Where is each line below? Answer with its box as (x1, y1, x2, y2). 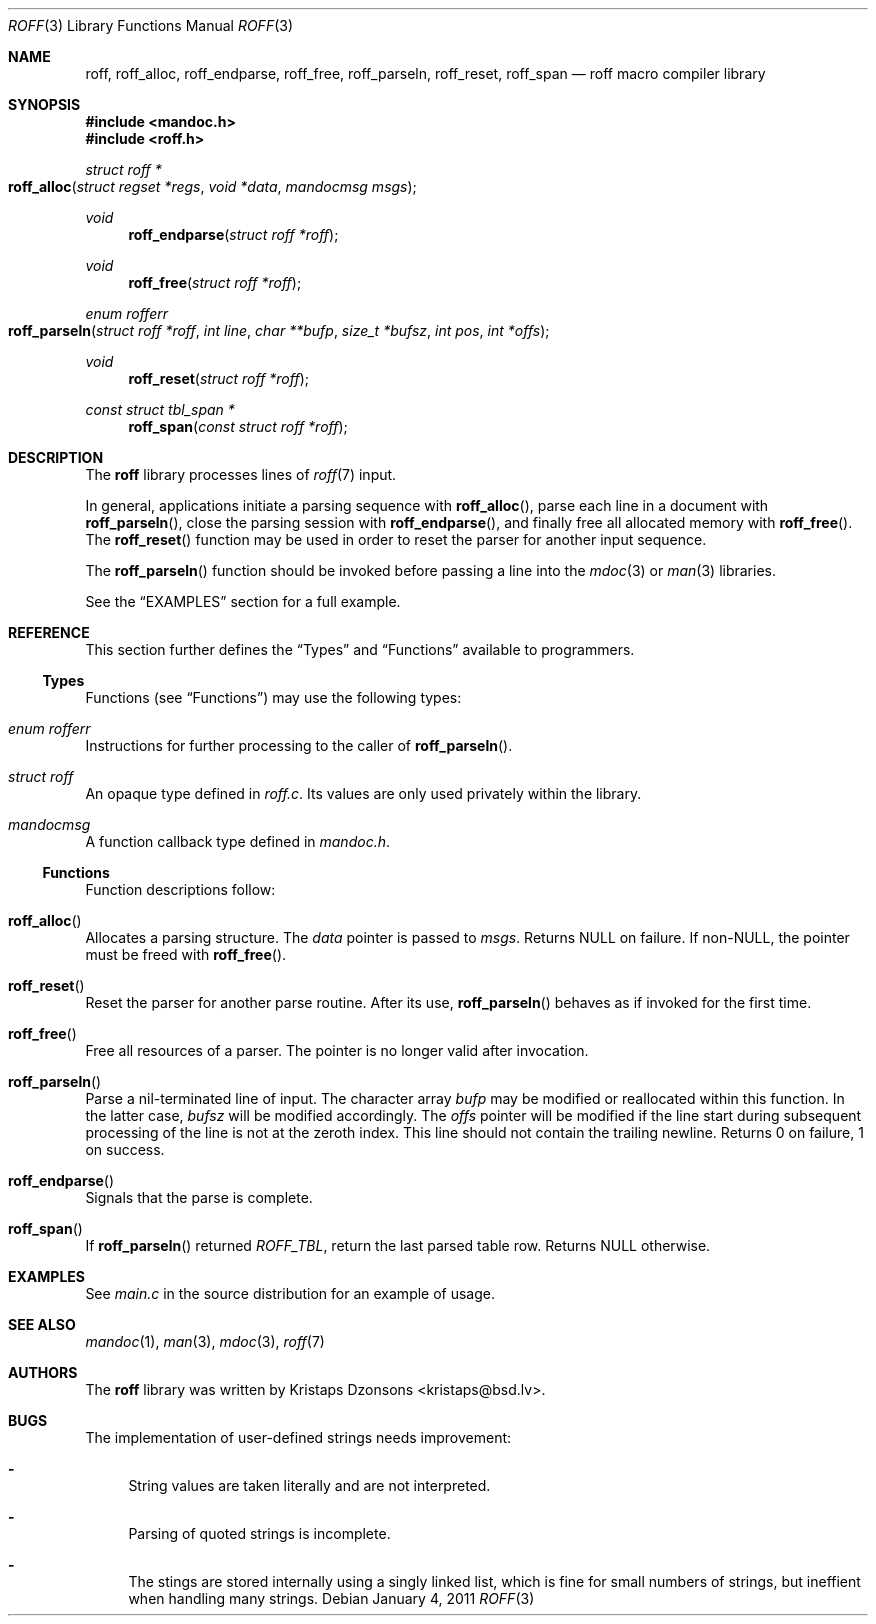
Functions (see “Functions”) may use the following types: (85, 689, 462, 706)
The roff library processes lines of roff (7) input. (85, 466, 397, 483)
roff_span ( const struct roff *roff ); (128, 418, 348, 435)
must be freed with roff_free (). (85, 946, 287, 963)
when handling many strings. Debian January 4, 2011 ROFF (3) (128, 1590, 535, 1607)
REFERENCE (8, 624, 90, 641)
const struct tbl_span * (85, 401, 235, 418)
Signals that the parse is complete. (85, 1189, 313, 1206)
